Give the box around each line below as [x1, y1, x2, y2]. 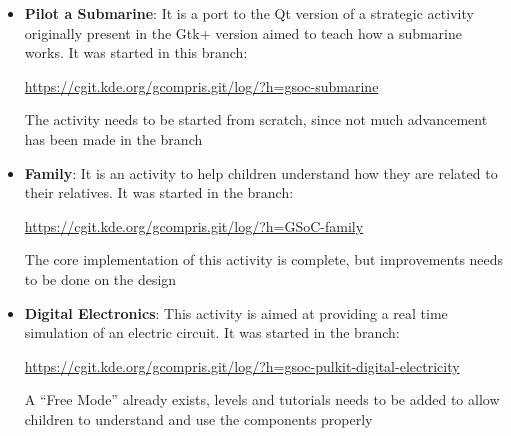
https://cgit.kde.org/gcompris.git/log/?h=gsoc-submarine [24, 75, 379, 96]
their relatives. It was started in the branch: [24, 182, 294, 203]
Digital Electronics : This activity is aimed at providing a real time [24, 302, 448, 323]
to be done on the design [24, 268, 177, 289]
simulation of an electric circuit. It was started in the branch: [24, 322, 400, 343]
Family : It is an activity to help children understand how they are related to [24, 162, 498, 183]
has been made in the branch [24, 128, 203, 149]
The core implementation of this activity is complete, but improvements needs [24, 249, 504, 270]
